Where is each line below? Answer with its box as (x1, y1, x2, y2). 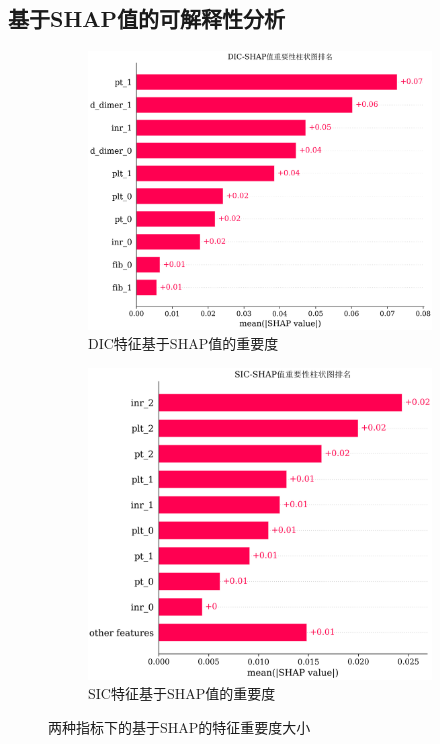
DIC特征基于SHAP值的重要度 (88, 333, 279, 354)
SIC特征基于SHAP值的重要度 (88, 683, 276, 704)
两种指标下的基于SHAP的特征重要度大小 (48, 716, 311, 737)
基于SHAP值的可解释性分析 (8, 3, 286, 34)
